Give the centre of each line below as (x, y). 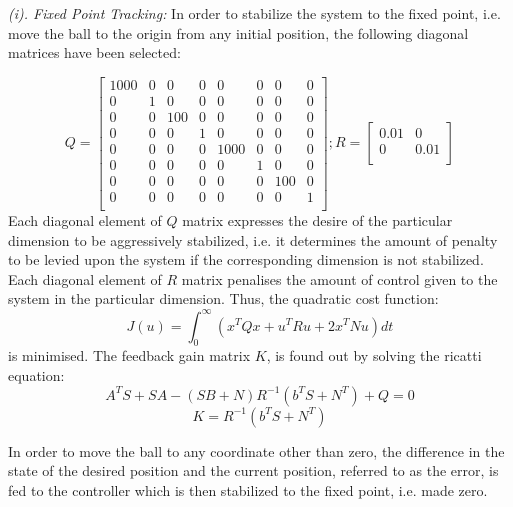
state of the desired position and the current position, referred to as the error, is (253, 470)
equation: (36, 374)
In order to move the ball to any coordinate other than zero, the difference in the (256, 450)
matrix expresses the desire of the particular (317, 220)
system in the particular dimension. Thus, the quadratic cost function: (223, 298)
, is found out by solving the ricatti (374, 355)
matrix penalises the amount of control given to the (339, 278)
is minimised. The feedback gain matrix (129, 355)
